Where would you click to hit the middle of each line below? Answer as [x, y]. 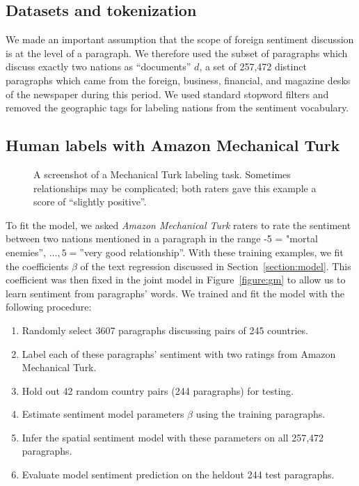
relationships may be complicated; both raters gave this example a [175, 188]
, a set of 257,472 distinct [253, 66]
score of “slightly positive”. [90, 202]
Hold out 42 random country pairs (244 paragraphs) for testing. [158, 390]
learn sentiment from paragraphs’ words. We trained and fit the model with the [175, 293]
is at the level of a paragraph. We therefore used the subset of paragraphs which [177, 53]
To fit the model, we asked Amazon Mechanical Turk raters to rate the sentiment [178, 225]
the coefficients [37, 266]
